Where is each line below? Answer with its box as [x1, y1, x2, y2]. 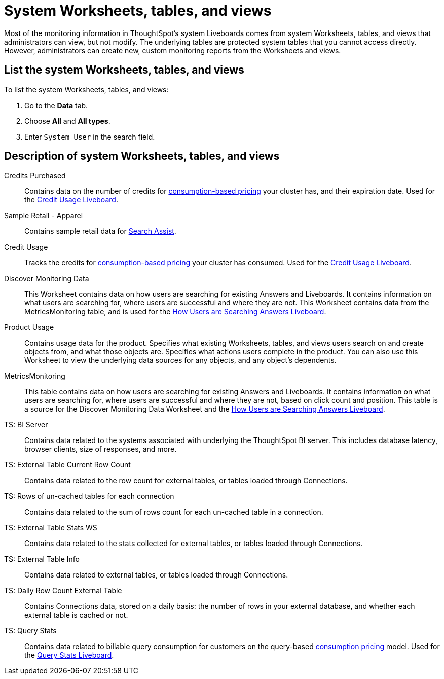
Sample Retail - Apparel [4, 211, 83, 220]
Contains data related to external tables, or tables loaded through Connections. [24, 570, 288, 580]
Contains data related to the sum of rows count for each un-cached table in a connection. [24, 507, 323, 517]
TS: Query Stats [4, 626, 57, 635]
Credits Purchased [4, 171, 66, 180]
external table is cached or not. [24, 610, 128, 620]
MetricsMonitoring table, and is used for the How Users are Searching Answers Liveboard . [24, 307, 326, 316]
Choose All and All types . [24, 116, 110, 125]
